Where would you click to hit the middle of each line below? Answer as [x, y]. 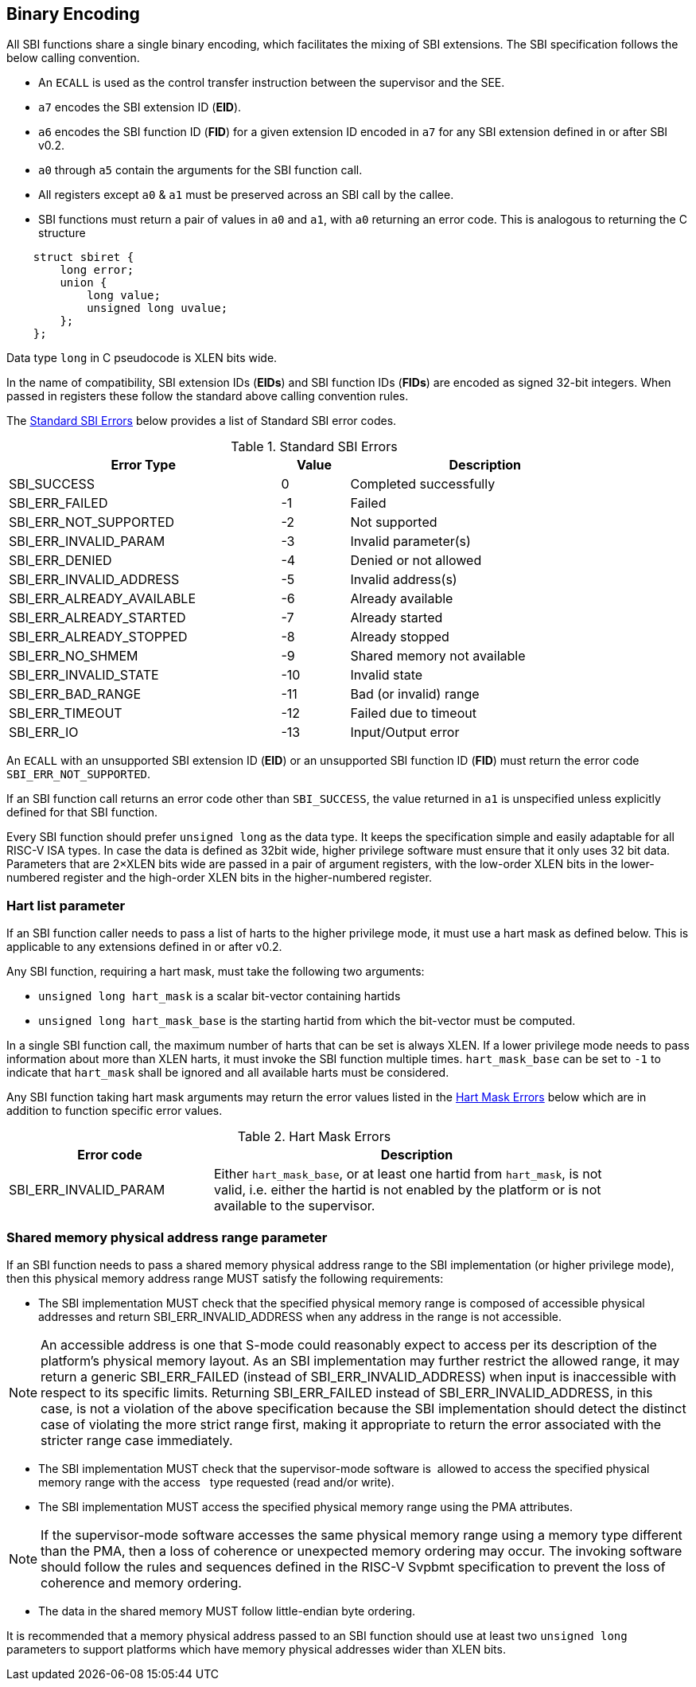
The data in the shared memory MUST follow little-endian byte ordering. [227, 1611]
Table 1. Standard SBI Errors [314, 447]
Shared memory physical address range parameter [167, 1237]
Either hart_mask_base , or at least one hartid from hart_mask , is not [408, 1174]
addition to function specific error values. [115, 1111]
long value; [124, 296]
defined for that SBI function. [82, 812]
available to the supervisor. [294, 1206]
